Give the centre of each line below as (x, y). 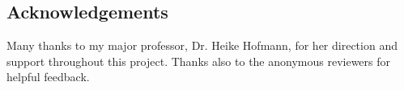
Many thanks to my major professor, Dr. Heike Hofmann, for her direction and (202, 45)
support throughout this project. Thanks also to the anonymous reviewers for (199, 61)
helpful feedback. (48, 77)
